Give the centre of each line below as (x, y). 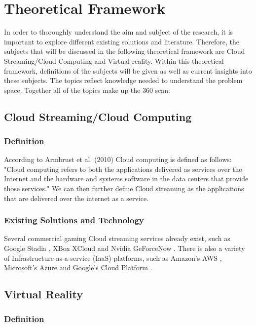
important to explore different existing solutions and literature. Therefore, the (122, 41)
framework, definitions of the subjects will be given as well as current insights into (128, 70)
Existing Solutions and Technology (74, 220)
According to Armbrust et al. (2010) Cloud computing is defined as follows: (118, 159)
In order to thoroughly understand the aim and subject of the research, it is (119, 32)
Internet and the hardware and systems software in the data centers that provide (126, 179)
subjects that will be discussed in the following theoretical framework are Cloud (125, 51)
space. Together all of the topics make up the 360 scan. (87, 90)
